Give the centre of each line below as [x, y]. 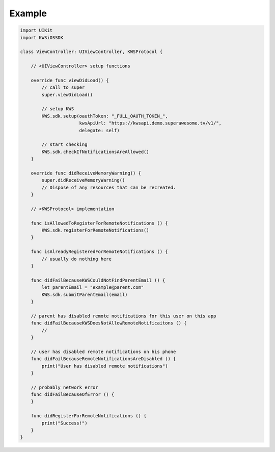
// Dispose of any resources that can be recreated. [109, 187]
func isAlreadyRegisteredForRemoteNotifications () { [99, 252]
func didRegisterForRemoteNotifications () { [89, 416]
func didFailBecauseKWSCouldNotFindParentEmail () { [98, 280]
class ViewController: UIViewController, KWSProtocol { [91, 52]
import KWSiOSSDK [42, 37]
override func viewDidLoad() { [70, 80]
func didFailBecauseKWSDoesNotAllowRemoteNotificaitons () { [109, 323]
